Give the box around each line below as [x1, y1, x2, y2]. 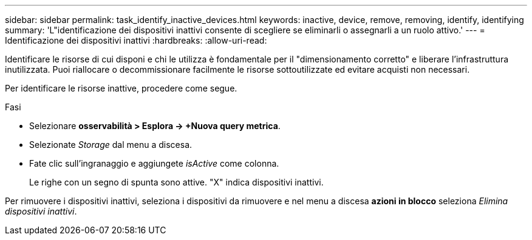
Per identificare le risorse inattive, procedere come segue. [5, 83, 237, 93]
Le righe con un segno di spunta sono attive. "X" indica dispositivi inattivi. [29, 177, 324, 187]
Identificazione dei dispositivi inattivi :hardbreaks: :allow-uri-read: [5, 35, 267, 45]
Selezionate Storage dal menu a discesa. [29, 139, 193, 150]
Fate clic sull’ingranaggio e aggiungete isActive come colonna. [29, 158, 279, 168]
